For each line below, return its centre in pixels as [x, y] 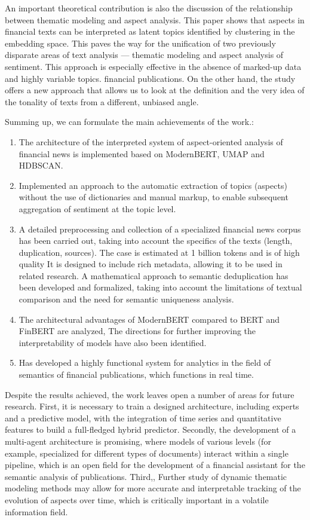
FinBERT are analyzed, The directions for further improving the [137, 331]
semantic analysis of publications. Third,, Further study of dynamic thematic [146, 476]
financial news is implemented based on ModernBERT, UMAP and [142, 153]
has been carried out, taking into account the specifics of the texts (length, [156, 241]
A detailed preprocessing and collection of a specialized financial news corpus [160, 229]
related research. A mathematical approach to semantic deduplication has [154, 275]
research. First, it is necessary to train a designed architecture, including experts [152, 406]
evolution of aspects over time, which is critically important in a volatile [137, 499]
